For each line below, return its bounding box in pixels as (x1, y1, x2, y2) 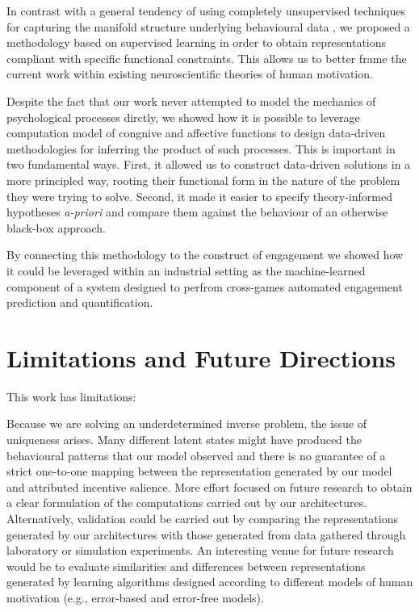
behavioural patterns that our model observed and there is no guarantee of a (6, 446, 386, 463)
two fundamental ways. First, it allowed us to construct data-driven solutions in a (6, 156, 411, 173)
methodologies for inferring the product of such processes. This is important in (6, 140, 396, 157)
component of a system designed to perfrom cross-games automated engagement (6, 278, 403, 295)
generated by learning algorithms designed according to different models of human (6, 573, 413, 590)
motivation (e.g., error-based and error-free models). (6, 589, 264, 606)
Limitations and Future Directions (6, 341, 396, 374)
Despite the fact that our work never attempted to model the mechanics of (6, 92, 376, 109)
